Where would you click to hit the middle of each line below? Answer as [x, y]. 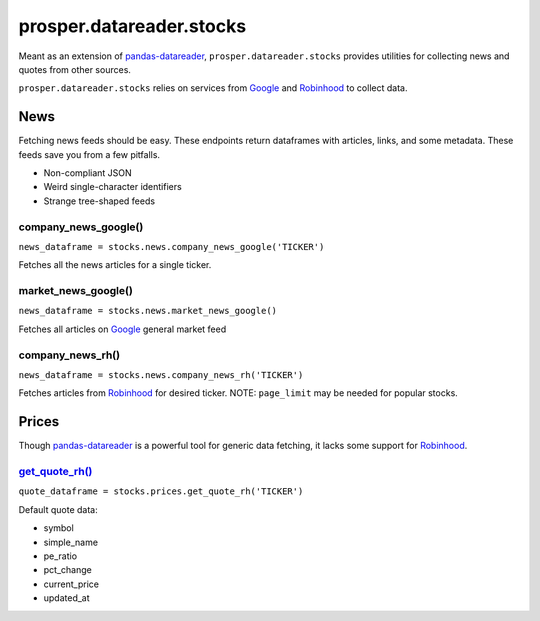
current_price [71, 584]
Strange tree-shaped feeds [99, 201]
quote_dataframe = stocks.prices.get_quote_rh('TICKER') [161, 491]
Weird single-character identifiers [112, 187]
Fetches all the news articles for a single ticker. [115, 265]
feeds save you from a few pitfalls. [89, 154]
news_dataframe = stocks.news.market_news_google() [148, 311]
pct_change [67, 570]
